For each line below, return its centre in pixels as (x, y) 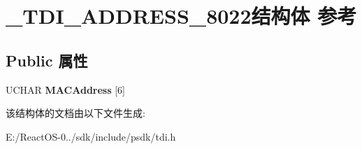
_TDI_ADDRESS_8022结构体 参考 (181, 16)
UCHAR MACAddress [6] (66, 89)
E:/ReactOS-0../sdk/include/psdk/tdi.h (91, 136)
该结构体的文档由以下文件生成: (75, 113)
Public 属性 (47, 60)
